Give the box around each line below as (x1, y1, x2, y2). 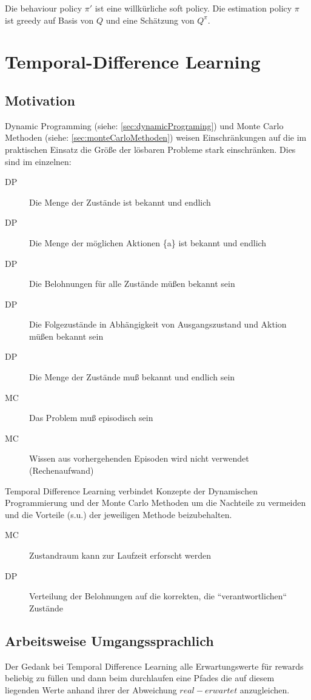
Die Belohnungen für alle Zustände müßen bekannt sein (29, 277, 235, 290)
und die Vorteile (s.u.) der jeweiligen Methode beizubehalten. (5, 508, 232, 520)
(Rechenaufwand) (29, 464, 94, 477)
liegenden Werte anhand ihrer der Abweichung (5, 683, 177, 696)
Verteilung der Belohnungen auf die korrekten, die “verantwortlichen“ (29, 590, 287, 602)
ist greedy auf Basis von (5, 13, 94, 26)
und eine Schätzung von (105, 13, 195, 26)
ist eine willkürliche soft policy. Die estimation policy (95, 2, 292, 14)
